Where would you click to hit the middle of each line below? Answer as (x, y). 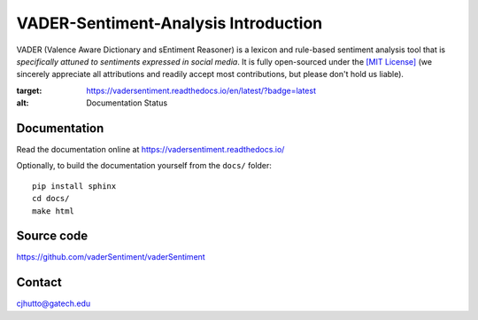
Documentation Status (127, 103)
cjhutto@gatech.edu (54, 304)
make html (53, 211)
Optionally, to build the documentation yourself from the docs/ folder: (144, 166)
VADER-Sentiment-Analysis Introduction (170, 23)
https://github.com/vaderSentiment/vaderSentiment (111, 257)
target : (29, 90)
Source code (52, 236)
